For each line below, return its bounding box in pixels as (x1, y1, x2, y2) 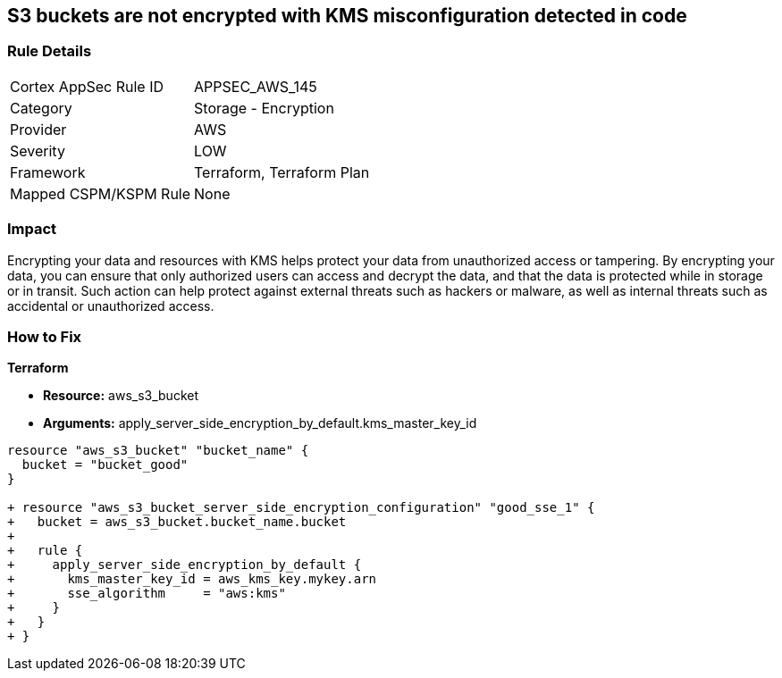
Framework (10, 163, 86, 181)
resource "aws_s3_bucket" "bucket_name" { (7, 443, 309, 458)
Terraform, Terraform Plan (194, 163, 370, 181)
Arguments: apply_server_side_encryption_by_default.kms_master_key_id (43, 415, 477, 431)
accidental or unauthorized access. (7, 297, 214, 314)
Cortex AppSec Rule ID (10, 77, 164, 96)
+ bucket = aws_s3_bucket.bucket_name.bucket (7, 515, 347, 530)
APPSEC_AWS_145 (194, 77, 317, 96)
